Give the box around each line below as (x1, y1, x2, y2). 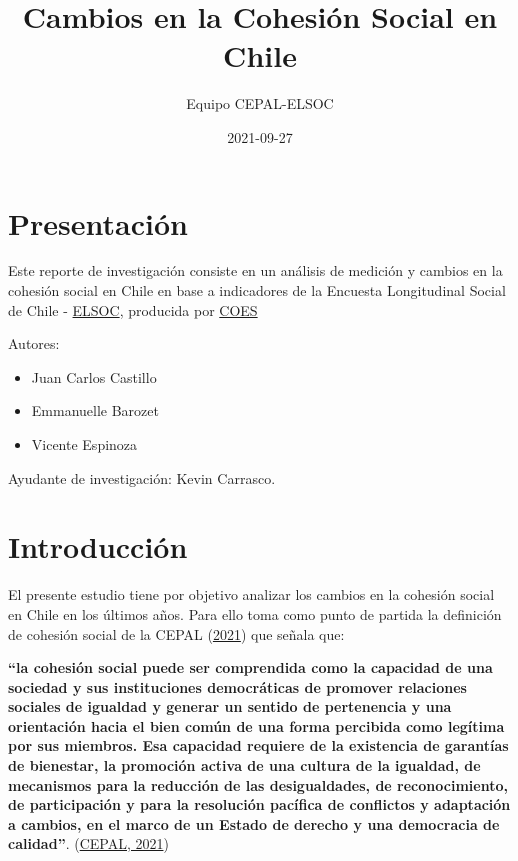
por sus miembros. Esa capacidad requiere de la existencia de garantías (8, 735, 509, 756)
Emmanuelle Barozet (31, 400, 159, 421)
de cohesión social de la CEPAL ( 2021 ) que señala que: (8, 623, 345, 644)
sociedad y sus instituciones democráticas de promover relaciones (8, 676, 467, 697)
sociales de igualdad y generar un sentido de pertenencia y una (8, 696, 452, 717)
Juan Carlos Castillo (31, 366, 157, 387)
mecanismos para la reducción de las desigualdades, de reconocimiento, (8, 774, 508, 795)
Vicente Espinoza (31, 434, 138, 454)
